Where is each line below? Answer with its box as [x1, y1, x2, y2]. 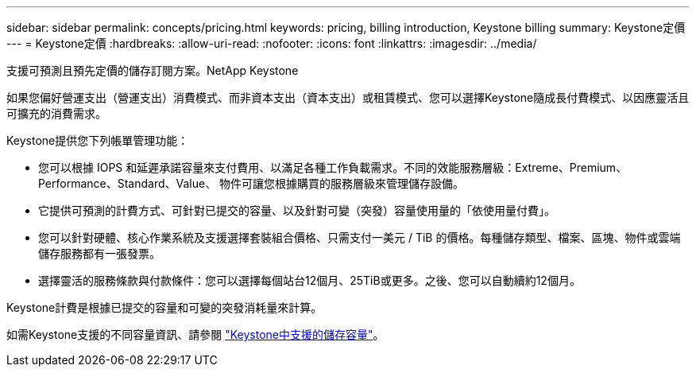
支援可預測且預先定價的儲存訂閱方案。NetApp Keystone [6, 64, 299, 77]
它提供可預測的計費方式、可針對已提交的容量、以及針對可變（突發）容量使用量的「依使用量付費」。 [38, 204, 555, 217]
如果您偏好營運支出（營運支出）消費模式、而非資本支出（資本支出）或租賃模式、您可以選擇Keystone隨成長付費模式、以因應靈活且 [6, 91, 690, 104]
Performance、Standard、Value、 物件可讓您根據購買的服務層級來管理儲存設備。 [38, 177, 465, 190]
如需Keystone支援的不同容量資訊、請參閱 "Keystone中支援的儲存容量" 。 [6, 328, 385, 341]
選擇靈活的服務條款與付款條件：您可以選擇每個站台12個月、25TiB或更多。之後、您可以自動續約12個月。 [38, 274, 581, 287]
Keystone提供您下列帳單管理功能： [6, 134, 189, 147]
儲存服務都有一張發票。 [38, 247, 160, 260]
